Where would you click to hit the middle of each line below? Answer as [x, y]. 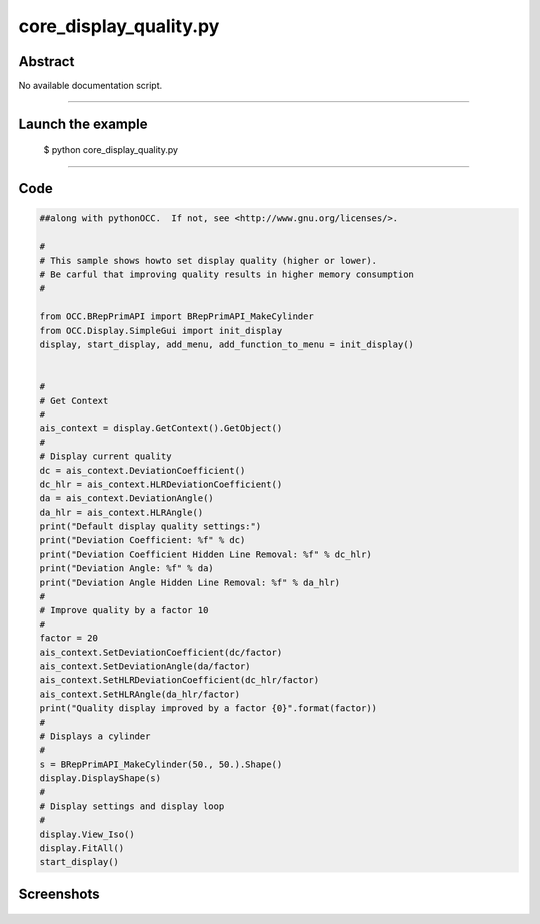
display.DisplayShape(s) [100, 778]
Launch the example [83, 123]
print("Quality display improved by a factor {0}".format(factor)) [208, 708]
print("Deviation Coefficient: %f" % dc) [142, 540]
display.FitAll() [82, 848]
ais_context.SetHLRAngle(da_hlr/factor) [139, 694]
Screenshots [59, 893]
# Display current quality [105, 456]
